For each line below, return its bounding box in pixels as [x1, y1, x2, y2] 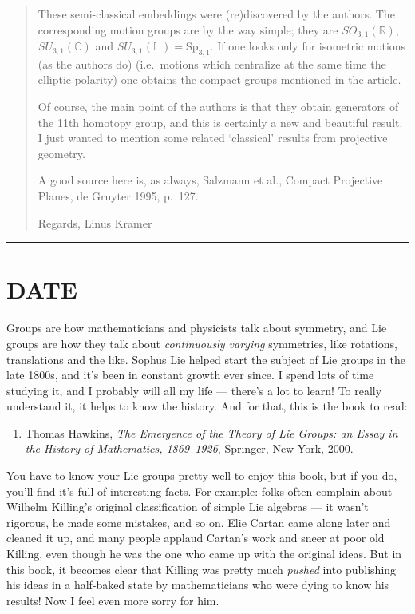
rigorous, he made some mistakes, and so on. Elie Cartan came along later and [6, 513, 391, 530]
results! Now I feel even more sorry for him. [6, 592, 219, 608]
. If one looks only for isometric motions [210, 38, 406, 54]
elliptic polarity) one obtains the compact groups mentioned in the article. [38, 71, 401, 88]
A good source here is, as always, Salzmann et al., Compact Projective [38, 172, 383, 188]
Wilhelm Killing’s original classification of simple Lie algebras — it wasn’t [6, 498, 369, 515]
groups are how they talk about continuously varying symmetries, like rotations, [6, 335, 397, 351]
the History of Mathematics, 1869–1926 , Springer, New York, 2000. [25, 440, 354, 457]
